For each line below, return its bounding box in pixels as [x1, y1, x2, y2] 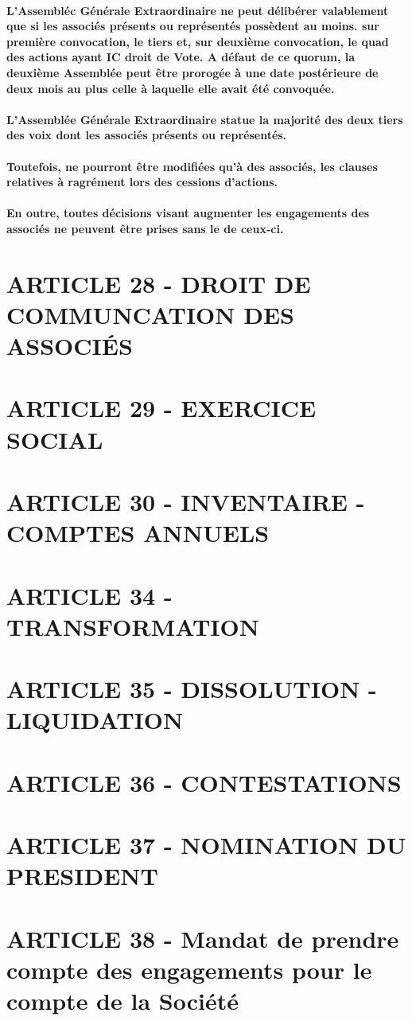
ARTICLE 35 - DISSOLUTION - [6, 672, 377, 705]
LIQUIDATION [6, 703, 184, 736]
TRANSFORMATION [6, 610, 259, 642]
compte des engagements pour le [6, 953, 372, 985]
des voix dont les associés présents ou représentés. [6, 127, 287, 143]
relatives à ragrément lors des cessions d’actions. [6, 173, 278, 190]
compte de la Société [6, 984, 239, 1016]
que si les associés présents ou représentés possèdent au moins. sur [6, 18, 379, 34]
